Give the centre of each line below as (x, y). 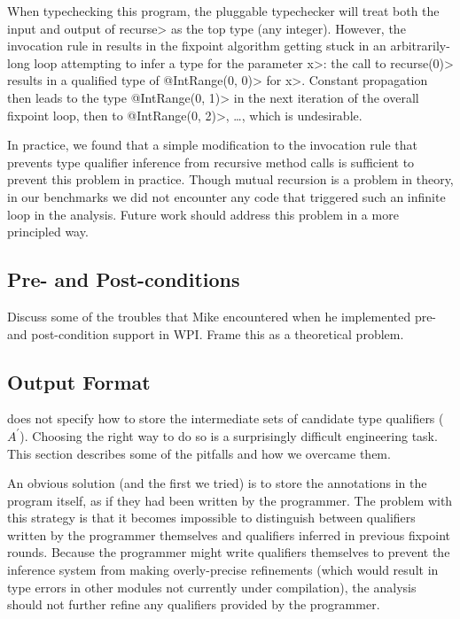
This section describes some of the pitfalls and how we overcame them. (199, 453)
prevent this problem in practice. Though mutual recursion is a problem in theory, (230, 179)
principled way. (48, 232)
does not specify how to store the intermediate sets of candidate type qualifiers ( (226, 418)
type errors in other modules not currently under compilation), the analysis (212, 587)
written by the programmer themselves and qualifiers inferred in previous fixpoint (229, 534)
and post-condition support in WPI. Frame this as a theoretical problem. (206, 333)
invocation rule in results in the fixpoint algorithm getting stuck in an (197, 46)
